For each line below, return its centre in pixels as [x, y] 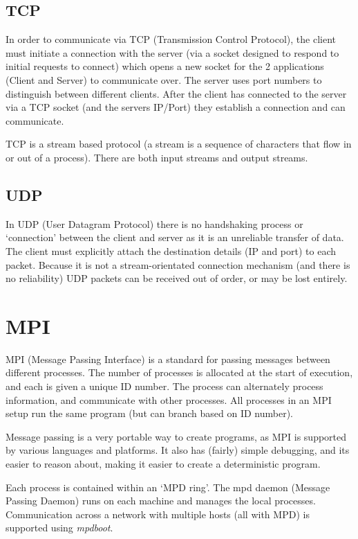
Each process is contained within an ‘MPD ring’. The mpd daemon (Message [168, 487]
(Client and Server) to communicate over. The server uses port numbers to [164, 79]
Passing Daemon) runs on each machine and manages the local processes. [161, 501]
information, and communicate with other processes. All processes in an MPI [169, 399]
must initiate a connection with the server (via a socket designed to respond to [172, 52]
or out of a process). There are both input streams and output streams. [157, 157]
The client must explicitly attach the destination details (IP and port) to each [171, 250]
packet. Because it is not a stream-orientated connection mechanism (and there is [178, 264]
